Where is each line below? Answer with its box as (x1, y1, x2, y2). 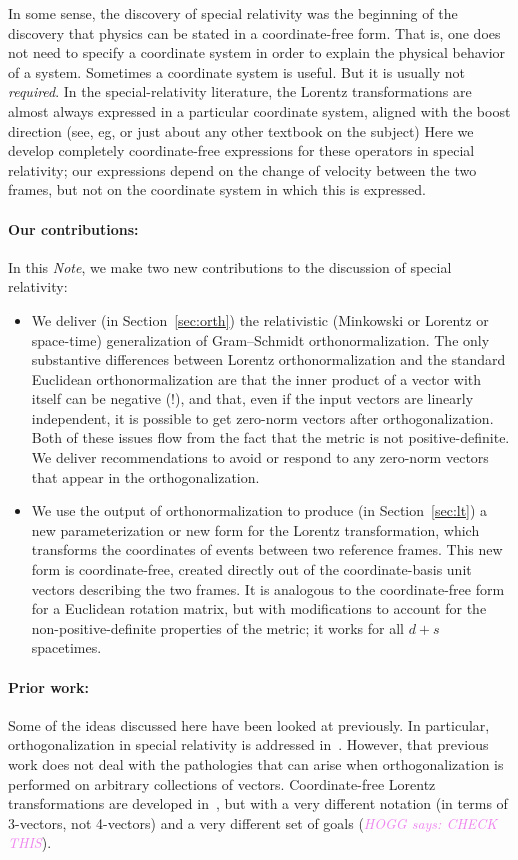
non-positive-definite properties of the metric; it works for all (31, 617, 405, 638)
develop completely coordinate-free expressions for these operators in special (8, 140, 475, 161)
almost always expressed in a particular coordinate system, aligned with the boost (8, 100, 511, 121)
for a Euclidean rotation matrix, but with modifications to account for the (31, 598, 487, 619)
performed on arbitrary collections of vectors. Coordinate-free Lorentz (8, 773, 436, 794)
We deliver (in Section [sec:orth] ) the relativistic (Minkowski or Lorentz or (31, 309, 489, 330)
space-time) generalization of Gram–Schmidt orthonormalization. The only (31, 329, 490, 350)
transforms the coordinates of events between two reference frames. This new (31, 539, 503, 560)
